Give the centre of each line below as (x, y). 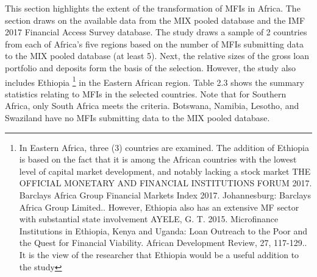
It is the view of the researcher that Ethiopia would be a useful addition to (159, 254)
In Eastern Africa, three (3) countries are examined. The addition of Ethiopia (164, 147)
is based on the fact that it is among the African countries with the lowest (158, 159)
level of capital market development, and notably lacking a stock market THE (165, 171)
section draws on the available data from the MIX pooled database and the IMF (155, 20)
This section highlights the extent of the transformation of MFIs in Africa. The (153, 8)
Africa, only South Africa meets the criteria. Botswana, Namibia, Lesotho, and (152, 106)
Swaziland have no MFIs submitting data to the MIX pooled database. (137, 117)
